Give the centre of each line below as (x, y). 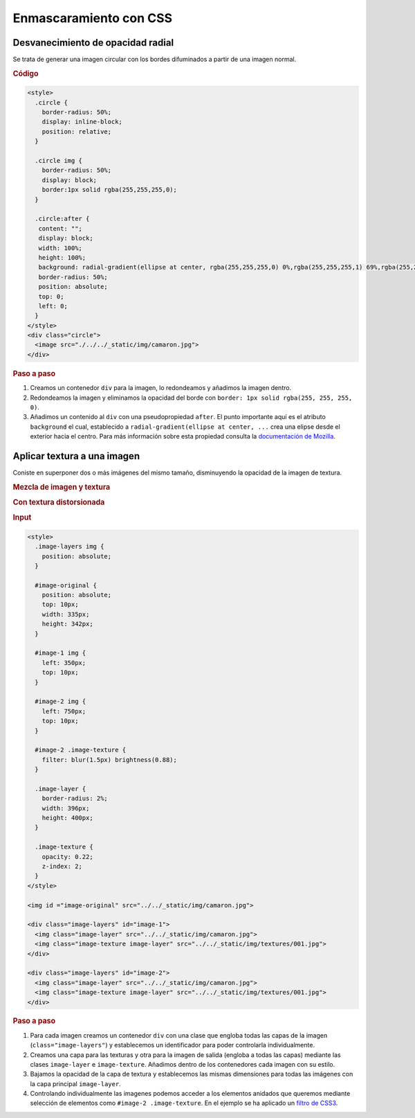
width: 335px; (66, 614)
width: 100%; (61, 248)
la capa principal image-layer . (75, 1083)
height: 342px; (67, 624)
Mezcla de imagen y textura (62, 487)
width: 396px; (66, 808)
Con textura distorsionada (59, 502)
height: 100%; (62, 257)
